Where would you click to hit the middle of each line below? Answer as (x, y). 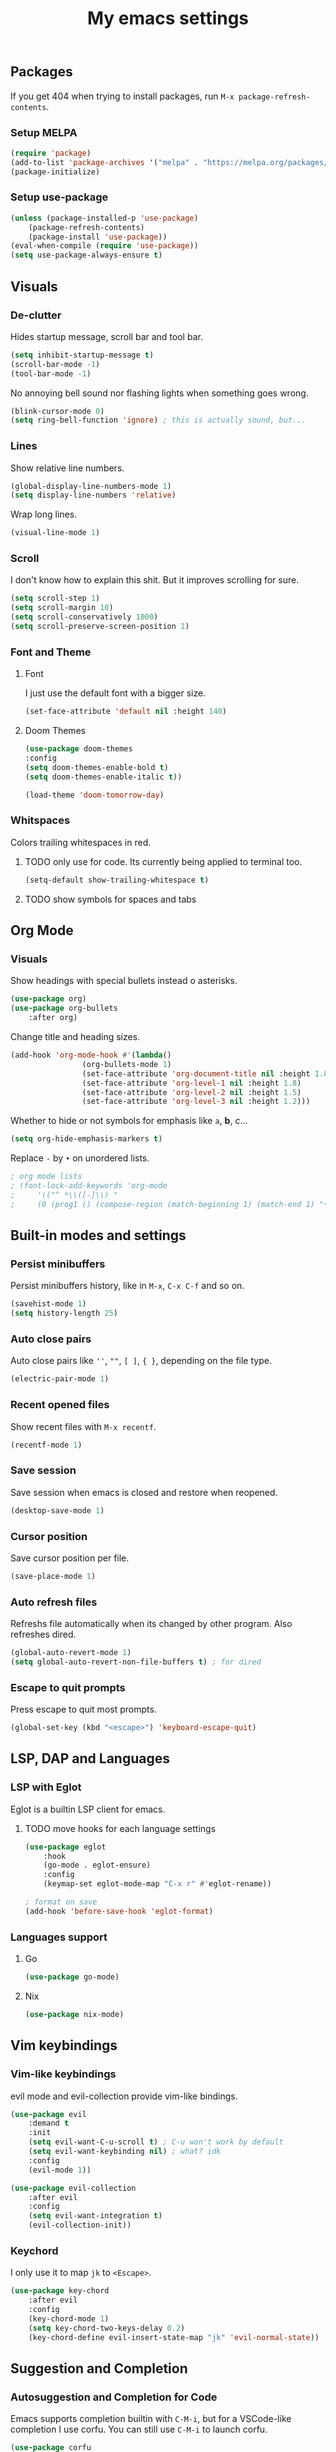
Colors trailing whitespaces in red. (81, 842)
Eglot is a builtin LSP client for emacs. (88, 1809)
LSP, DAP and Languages (90, 1758)
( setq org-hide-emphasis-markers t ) (86, 1139)
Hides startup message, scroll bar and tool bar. (106, 336)
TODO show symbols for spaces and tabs (110, 899)
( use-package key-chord (60, 2291)
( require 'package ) (51, 153)
